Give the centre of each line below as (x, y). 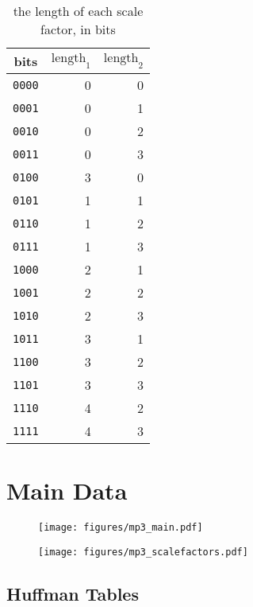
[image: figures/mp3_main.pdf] (121, 528)
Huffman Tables (73, 593)
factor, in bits (78, 29)
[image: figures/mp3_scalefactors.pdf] (143, 552)
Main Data (67, 490)
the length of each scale (78, 11)
